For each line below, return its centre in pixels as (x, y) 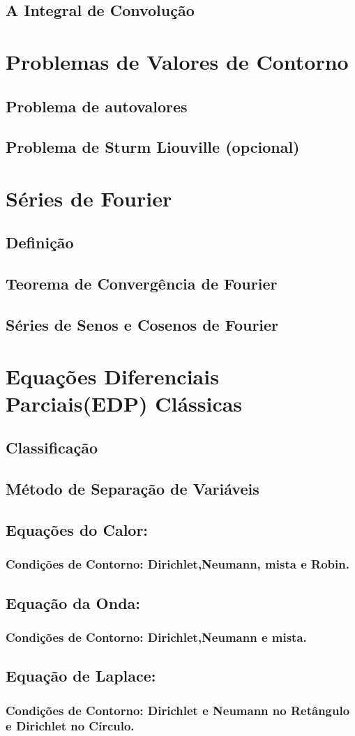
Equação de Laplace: (81, 676)
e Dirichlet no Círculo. (70, 726)
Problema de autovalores (97, 106)
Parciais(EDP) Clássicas (124, 403)
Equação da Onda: (73, 602)
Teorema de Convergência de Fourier (142, 284)
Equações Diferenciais (112, 376)
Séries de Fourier (89, 198)
